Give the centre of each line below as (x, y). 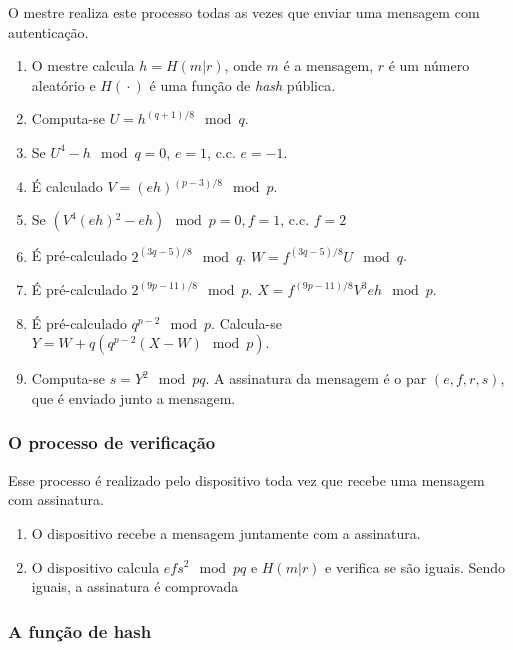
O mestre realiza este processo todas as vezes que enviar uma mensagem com (244, 12)
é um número (429, 65)
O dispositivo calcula (95, 566)
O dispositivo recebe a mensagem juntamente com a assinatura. (226, 532)
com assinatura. (56, 499)
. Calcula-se (246, 322)
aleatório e (63, 84)
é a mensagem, (328, 65)
